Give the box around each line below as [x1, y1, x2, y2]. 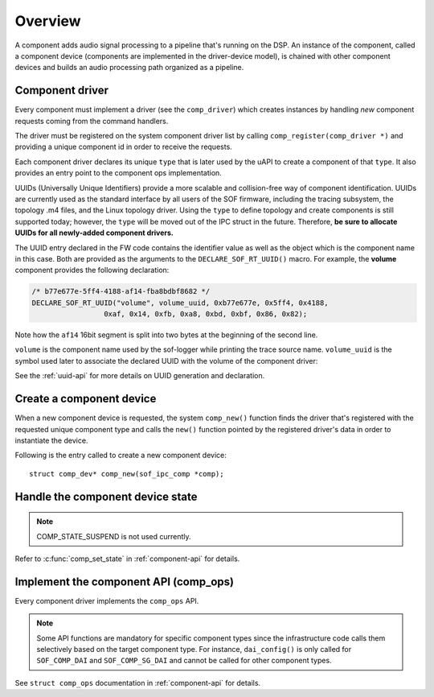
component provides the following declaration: [14, 266, 170, 275]
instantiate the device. [14, 435, 88, 445]
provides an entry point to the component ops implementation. [14, 168, 223, 178]
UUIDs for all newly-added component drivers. [14, 228, 174, 237]
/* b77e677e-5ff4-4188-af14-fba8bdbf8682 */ [31, 287, 211, 296]
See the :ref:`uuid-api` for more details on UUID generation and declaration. [14, 371, 265, 381]
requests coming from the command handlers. [14, 116, 169, 126]
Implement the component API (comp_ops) [14, 575, 235, 588]
